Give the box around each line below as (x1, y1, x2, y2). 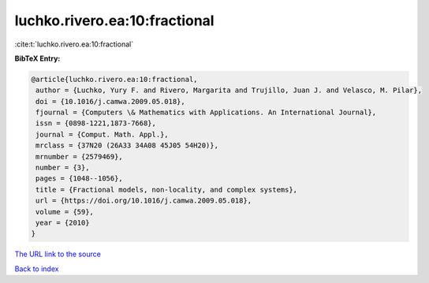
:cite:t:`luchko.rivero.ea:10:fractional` (14, 39, 134, 49)
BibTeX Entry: (14, 54, 61, 63)
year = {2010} (35, 218, 90, 227)
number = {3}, (35, 163, 90, 173)
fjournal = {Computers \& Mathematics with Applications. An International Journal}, (35, 108, 377, 117)
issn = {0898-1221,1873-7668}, (35, 119, 157, 128)
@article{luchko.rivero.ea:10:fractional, (31, 75, 198, 84)
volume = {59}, (35, 207, 95, 216)
